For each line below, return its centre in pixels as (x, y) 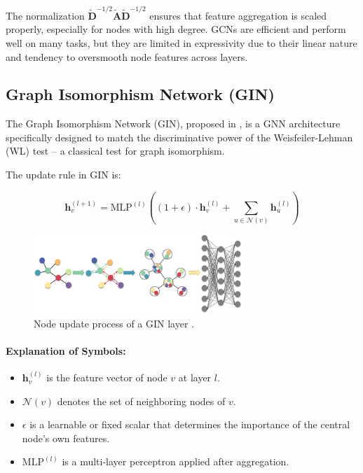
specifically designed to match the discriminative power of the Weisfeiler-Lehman (179, 137)
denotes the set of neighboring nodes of (141, 401)
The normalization (45, 15)
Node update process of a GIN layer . (114, 323)
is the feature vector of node (107, 377)
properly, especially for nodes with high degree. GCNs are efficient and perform (176, 29)
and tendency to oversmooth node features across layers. (127, 56)
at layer (195, 377)
